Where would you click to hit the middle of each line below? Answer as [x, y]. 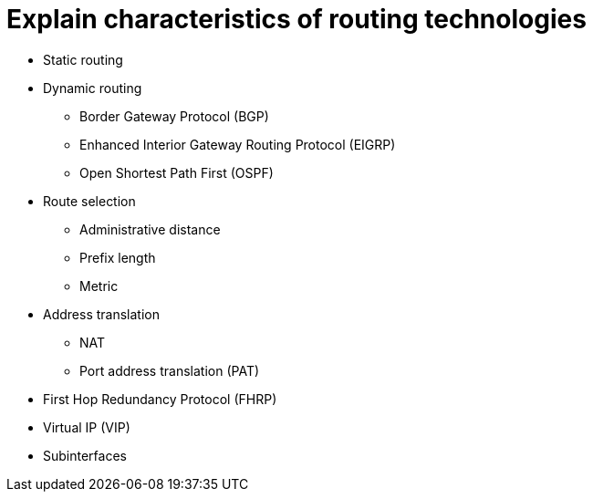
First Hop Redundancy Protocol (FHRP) [160, 399]
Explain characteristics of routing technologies [296, 19]
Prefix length [118, 257]
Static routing [83, 59]
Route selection [89, 201]
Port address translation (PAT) [170, 370]
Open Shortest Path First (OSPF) [177, 172]
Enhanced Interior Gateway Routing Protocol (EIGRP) [238, 144]
